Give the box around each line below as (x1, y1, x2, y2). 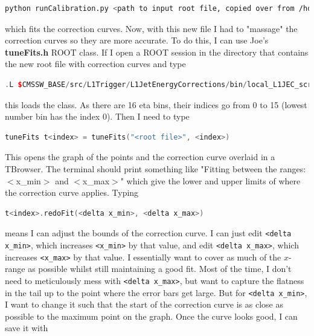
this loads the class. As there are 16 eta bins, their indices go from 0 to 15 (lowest (5, 98, 307, 111)
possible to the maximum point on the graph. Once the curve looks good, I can (5, 309, 298, 322)
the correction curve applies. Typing (5, 186, 139, 199)
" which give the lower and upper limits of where (120, 174, 301, 187)
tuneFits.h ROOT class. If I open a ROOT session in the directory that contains (5, 45, 309, 58)
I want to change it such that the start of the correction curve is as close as (5, 298, 283, 311)
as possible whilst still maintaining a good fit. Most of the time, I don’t (28, 262, 292, 275)
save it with (5, 321, 48, 334)
